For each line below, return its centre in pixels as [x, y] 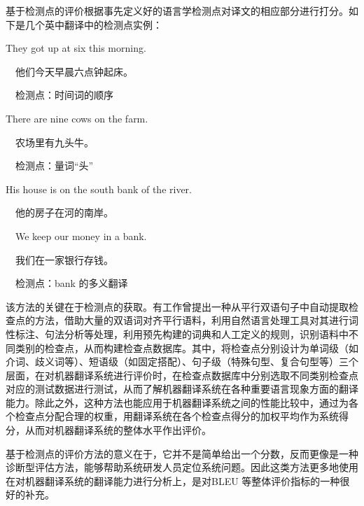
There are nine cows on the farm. [77, 118]
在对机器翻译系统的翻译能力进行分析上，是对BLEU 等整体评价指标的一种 [173, 480]
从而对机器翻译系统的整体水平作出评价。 [118, 430]
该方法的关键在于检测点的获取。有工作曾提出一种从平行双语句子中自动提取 [177, 306]
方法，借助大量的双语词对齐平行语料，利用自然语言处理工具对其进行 [191, 320]
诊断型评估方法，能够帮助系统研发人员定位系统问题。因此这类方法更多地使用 [182, 467]
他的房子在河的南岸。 [64, 212]
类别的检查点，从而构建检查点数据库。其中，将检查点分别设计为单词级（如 [187, 347]
